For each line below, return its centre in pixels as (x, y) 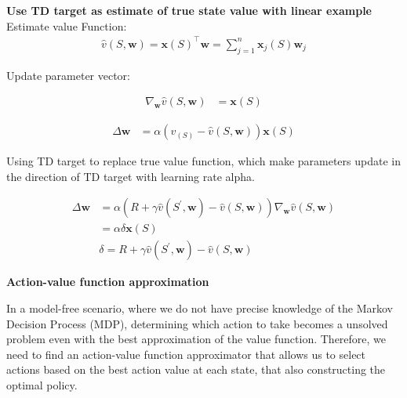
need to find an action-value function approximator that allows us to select (186, 354)
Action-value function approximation (108, 282)
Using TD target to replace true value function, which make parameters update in (203, 161)
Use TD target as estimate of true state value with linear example (189, 10)
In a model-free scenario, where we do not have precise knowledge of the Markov (200, 308)
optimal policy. (42, 385)
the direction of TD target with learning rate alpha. (131, 176)
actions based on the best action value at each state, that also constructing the (196, 369)
